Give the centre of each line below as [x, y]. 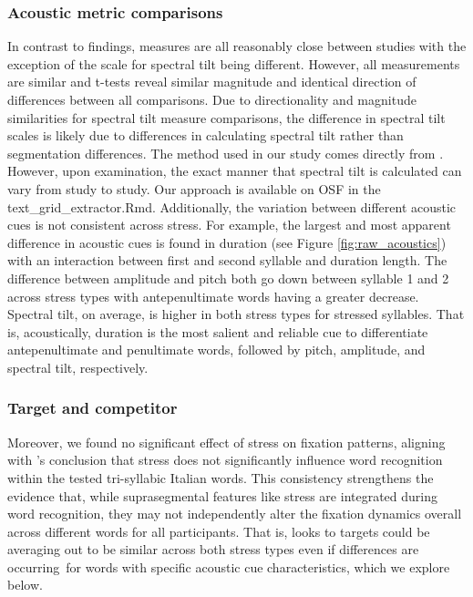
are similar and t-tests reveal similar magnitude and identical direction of [212, 82]
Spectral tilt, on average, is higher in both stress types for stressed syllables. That [236, 314]
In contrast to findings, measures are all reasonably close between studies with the [237, 46]
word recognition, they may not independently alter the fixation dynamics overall [235, 514]
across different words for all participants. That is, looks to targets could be [219, 531]
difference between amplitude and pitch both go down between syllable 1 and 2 [228, 278]
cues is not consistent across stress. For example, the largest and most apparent [229, 225]
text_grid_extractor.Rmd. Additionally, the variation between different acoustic [232, 206]
